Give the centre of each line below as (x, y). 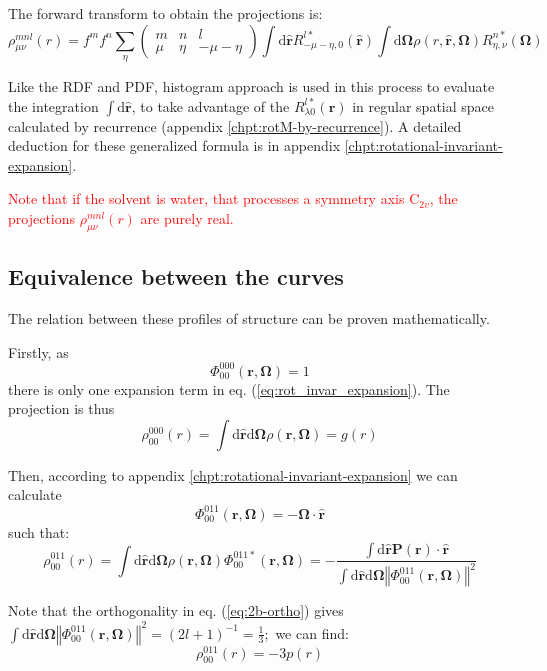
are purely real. (187, 217)
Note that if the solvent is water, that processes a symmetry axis (206, 198)
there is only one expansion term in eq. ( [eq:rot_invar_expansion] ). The (229, 388)
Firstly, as (38, 351)
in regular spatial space (423, 105)
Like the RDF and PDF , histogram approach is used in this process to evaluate (251, 85)
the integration (53, 105)
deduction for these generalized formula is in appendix (174, 145)
